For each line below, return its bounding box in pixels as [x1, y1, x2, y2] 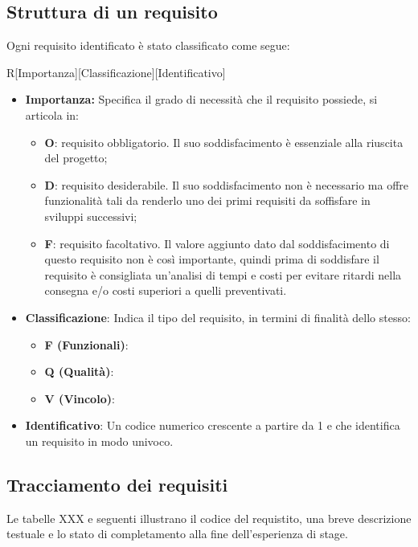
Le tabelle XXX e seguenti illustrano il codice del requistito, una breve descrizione [6, 509, 412, 526]
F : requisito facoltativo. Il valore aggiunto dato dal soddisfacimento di [44, 235, 390, 251]
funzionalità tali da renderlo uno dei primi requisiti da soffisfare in [44, 192, 371, 209]
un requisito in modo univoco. [25, 432, 174, 449]
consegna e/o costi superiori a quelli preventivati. [44, 282, 287, 299]
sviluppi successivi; [44, 207, 137, 224]
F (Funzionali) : [44, 336, 129, 353]
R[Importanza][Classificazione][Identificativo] [6, 63, 226, 80]
